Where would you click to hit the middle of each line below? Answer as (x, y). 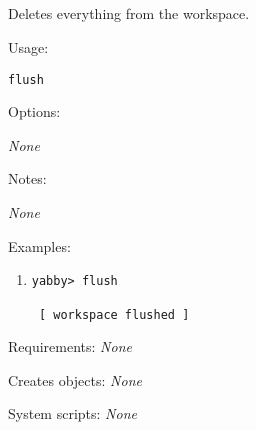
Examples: (39, 245)
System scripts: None (72, 413)
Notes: (27, 178)
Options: (34, 111)
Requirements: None (70, 346)
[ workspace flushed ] (114, 314)
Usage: (28, 46)
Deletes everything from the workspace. (129, 13)
